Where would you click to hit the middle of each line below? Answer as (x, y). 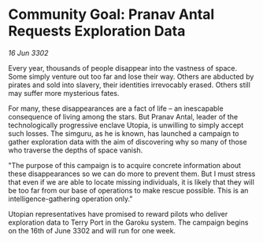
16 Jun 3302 (28, 53)
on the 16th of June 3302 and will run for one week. (92, 230)
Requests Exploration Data (97, 31)
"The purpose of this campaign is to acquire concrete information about (125, 165)
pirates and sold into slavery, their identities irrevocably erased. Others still (129, 85)
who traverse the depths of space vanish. (76, 150)
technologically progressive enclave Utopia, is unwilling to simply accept (126, 125)
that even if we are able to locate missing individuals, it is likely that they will (131, 181)
